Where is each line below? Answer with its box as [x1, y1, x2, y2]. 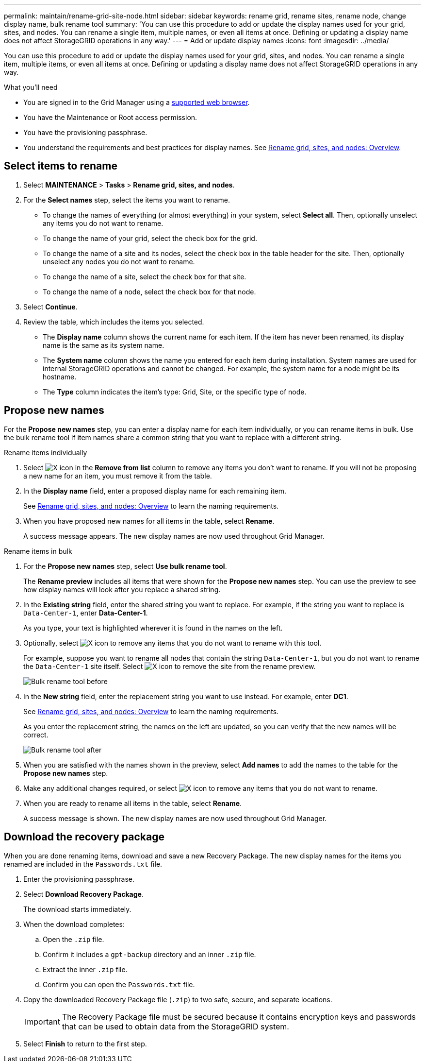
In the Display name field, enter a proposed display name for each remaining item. [23, 486, 287, 495]
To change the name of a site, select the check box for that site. [43, 272, 246, 281]
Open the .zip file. [43, 935, 104, 943]
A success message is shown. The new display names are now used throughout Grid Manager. [23, 814, 327, 822]
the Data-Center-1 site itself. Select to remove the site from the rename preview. [23, 662, 316, 670]
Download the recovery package [4, 831, 164, 843]
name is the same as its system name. [43, 341, 164, 349]
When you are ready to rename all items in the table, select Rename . [23, 799, 242, 807]
